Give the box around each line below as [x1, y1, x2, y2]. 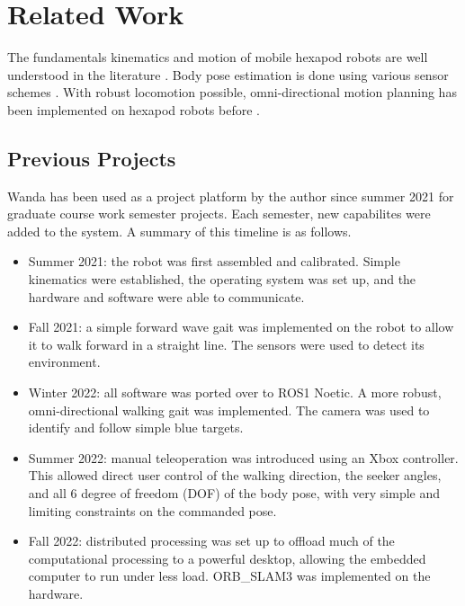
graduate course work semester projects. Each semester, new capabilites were [7, 204, 431, 223]
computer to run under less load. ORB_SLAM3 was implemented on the [28, 566, 431, 585]
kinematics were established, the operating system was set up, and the [28, 270, 416, 289]
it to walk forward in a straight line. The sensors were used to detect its [28, 334, 425, 353]
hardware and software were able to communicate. [28, 287, 305, 306]
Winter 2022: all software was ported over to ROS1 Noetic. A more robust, [28, 383, 442, 402]
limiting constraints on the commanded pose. [28, 501, 277, 520]
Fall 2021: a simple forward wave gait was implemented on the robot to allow [28, 317, 454, 336]
